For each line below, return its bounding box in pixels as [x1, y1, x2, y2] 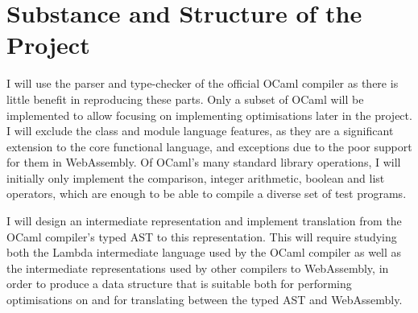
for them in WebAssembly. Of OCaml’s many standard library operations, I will [6, 154, 401, 171]
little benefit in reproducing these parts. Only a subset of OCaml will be [6, 90, 364, 107]
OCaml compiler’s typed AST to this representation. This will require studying [6, 228, 397, 245]
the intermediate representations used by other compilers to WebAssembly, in [6, 259, 389, 276]
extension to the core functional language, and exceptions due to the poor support [6, 138, 412, 154]
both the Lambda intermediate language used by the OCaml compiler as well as [6, 244, 402, 261]
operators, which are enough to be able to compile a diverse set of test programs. [6, 185, 407, 202]
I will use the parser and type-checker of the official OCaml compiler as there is [6, 75, 399, 92]
